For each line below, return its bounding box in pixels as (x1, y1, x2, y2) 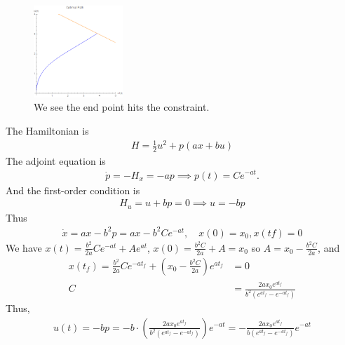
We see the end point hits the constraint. (34, 100, 210, 114)
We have (6, 240, 42, 255)
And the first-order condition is (6, 182, 140, 197)
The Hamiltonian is (6, 123, 89, 137)
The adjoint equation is (6, 153, 106, 168)
